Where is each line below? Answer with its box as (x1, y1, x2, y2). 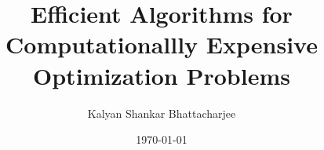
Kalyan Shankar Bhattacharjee (87, 104, 236, 121)
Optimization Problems (33, 59, 290, 91)
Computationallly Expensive (5, 28, 318, 60)
